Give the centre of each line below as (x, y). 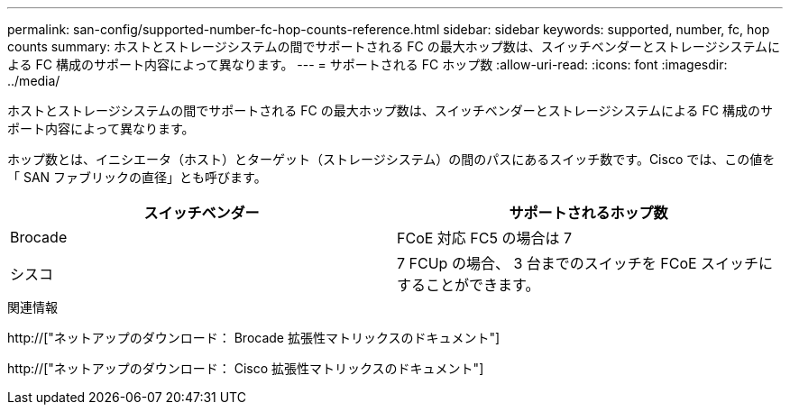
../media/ (34, 81)
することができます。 (468, 285)
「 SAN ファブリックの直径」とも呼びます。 (137, 177)
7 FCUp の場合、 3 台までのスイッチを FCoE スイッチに (585, 263)
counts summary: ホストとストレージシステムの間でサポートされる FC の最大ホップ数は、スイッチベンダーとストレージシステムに (394, 46)
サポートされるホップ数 (588, 213)
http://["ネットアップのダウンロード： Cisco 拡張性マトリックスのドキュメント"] (246, 368)
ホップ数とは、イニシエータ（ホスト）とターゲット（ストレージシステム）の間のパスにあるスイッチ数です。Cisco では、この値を (391, 159)
